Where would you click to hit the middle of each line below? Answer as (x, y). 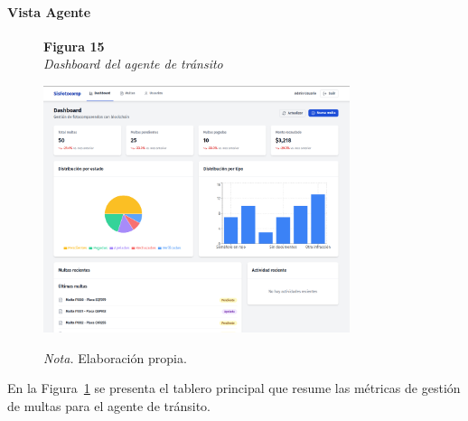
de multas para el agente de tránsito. (109, 406)
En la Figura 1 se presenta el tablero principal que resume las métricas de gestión (234, 388)
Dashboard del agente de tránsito (133, 64)
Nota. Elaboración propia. (115, 357)
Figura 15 (74, 46)
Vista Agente (49, 11)
